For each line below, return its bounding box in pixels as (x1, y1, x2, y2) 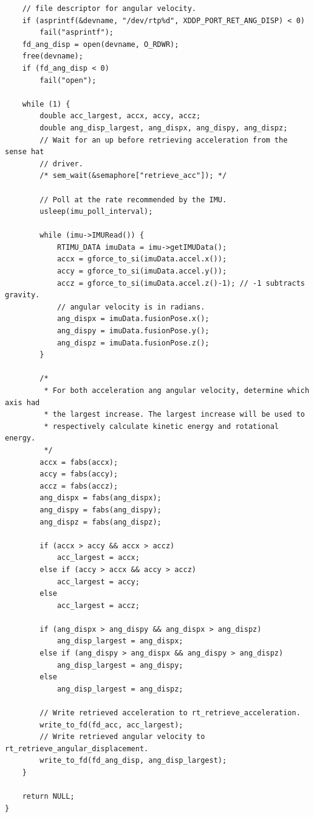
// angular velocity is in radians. (56, 302, 205, 311)
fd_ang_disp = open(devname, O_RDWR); (22, 40, 179, 49)
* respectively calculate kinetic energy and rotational (44, 422, 279, 431)
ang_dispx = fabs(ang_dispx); (39, 493, 162, 503)
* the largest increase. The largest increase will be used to (44, 410, 305, 419)
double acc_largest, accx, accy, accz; (39, 111, 201, 121)
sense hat (5, 147, 44, 157)
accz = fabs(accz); (39, 481, 118, 490)
